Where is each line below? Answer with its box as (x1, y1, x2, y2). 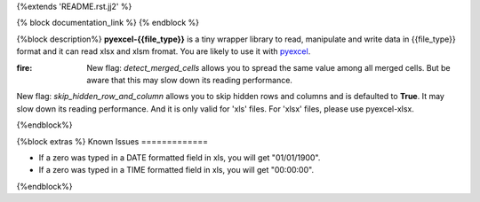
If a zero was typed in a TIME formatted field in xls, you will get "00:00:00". (38, 165, 315, 175)
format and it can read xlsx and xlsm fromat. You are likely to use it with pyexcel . (16, 46, 311, 57)
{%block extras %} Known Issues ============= (16, 136, 209, 146)
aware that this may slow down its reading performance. (86, 74, 293, 85)
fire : (16, 62, 33, 73)
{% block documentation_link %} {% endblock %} (16, 18, 200, 28)
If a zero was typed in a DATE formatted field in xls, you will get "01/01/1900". (38, 151, 321, 163)
